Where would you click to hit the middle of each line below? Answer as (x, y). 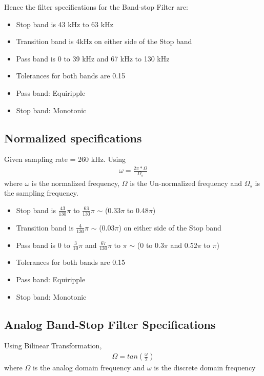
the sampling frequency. (41, 193)
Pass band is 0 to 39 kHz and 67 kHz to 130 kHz (93, 58)
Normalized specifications (73, 138)
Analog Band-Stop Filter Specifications (110, 324)
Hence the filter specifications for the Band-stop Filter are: (96, 7)
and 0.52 (184, 245)
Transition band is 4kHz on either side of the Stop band (104, 41)
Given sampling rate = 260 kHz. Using (65, 159)
